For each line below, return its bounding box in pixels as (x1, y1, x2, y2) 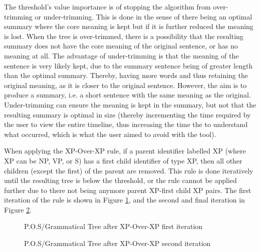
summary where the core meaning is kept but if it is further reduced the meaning (4, 21, 253, 31)
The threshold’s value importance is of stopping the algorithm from (4, 1, 211, 11)
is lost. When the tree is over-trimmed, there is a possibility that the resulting (4, 30, 243, 41)
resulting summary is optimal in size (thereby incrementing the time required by (4, 109, 251, 119)
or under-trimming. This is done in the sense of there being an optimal (35, 11, 252, 21)
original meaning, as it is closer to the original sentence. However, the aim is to (4, 79, 247, 90)
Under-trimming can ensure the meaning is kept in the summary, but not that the (4, 99, 256, 109)
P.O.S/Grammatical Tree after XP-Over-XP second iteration (24, 238, 211, 248)
